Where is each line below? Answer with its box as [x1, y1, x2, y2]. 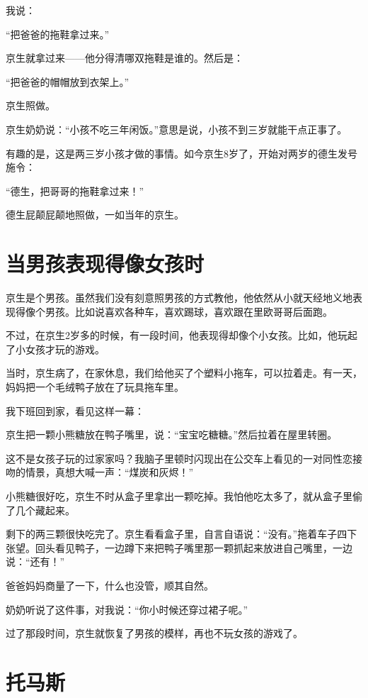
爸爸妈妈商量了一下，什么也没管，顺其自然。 [6, 577, 214, 592]
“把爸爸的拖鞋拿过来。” [6, 26, 110, 41]
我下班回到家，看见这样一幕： [6, 403, 144, 418]
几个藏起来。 [15, 502, 75, 517]
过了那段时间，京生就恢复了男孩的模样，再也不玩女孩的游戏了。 [6, 626, 303, 641]
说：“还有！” [6, 554, 65, 569]
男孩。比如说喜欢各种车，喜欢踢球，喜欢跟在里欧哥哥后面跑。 [45, 304, 333, 318]
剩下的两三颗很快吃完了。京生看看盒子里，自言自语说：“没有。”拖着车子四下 [6, 526, 357, 541]
